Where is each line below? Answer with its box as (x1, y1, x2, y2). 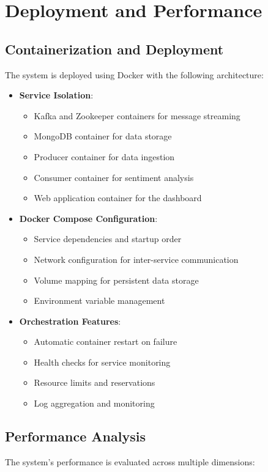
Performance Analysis (5, 427, 146, 446)
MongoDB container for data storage (34, 130, 172, 142)
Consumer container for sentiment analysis (34, 171, 194, 183)
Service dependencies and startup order (34, 232, 182, 245)
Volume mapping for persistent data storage (34, 273, 199, 286)
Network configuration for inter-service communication (34, 253, 239, 265)
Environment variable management (34, 294, 165, 307)
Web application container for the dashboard (34, 191, 202, 204)
